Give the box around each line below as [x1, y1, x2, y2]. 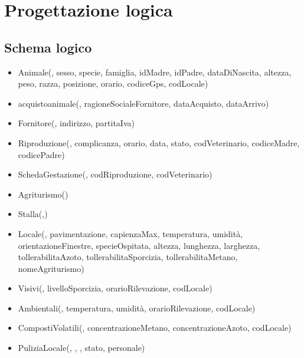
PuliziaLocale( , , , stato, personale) [18, 341, 145, 354]
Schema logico [4, 38, 92, 56]
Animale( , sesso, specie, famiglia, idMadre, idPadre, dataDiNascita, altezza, [18, 65, 292, 78]
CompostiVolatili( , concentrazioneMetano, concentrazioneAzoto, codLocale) [18, 321, 292, 334]
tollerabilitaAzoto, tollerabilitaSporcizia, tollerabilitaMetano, [18, 251, 238, 263]
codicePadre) [18, 148, 65, 160]
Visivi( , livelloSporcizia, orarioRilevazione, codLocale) [18, 282, 213, 294]
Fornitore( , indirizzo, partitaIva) [18, 117, 135, 129]
